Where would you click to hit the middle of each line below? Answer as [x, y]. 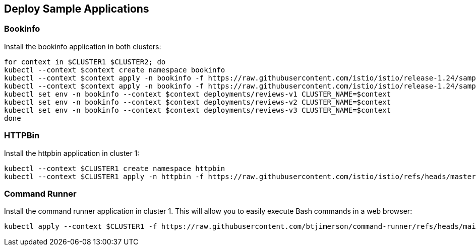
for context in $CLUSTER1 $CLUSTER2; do [85, 62]
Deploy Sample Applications [77, 9]
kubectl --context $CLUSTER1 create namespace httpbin [115, 168]
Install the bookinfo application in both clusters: [83, 46]
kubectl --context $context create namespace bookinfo [115, 70]
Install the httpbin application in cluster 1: [72, 153]
